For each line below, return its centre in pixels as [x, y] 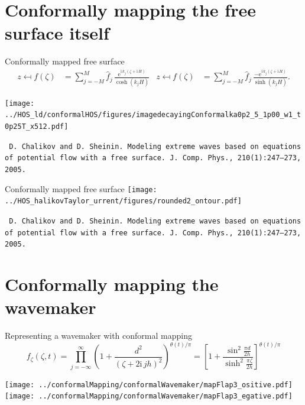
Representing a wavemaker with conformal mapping [98, 336]
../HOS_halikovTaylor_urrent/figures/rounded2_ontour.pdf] [123, 201]
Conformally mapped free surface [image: [81, 188]
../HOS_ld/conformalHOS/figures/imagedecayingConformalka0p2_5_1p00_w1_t [153, 115]
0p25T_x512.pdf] [37, 126]
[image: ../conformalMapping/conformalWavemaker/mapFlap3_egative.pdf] [149, 396]
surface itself [57, 33]
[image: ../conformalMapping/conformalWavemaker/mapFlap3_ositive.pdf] [149, 385]
